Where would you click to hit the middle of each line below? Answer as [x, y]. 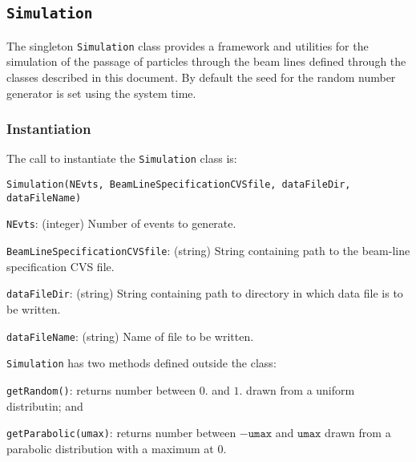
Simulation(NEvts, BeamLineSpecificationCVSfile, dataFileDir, [179, 185]
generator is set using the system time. [101, 93]
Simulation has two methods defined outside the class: [141, 363]
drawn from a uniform [301, 389]
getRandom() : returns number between [101, 389]
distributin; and [45, 405]
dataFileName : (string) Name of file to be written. [130, 336]
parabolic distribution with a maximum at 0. [117, 448]
